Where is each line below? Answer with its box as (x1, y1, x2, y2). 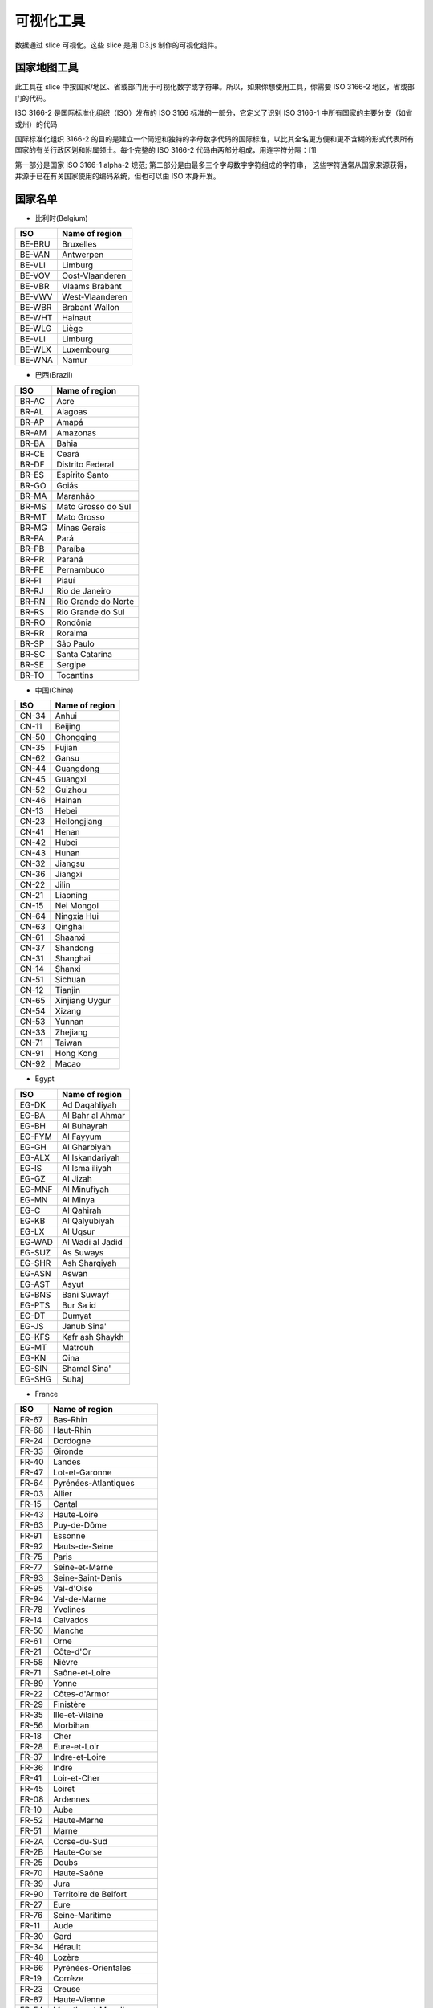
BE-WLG (19, 323, 52, 334)
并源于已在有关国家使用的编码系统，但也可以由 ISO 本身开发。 (14, 171, 221, 181)
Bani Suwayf (61, 1289, 110, 1300)
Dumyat (61, 1310, 91, 1321)
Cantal (52, 1499, 78, 1510)
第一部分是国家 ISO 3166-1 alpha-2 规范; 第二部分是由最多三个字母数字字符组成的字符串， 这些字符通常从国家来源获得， (14, 160, 411, 169)
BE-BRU (19, 239, 51, 250)
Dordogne (52, 1435, 91, 1447)
